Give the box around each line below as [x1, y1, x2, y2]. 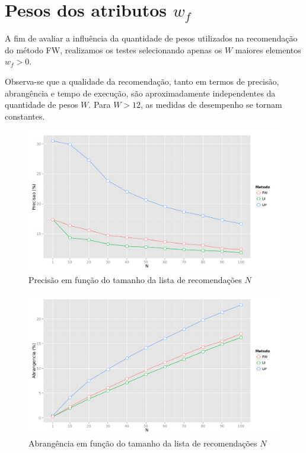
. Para [88, 98, 111, 111]
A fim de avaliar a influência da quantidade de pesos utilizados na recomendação [5, 32, 298, 44]
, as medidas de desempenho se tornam [141, 98, 282, 111]
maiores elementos [235, 43, 301, 56]
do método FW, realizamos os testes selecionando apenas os [5, 43, 222, 56]
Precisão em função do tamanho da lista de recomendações [28, 273, 242, 285]
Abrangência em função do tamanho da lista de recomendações [28, 437, 257, 449]
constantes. [5, 110, 45, 122]
